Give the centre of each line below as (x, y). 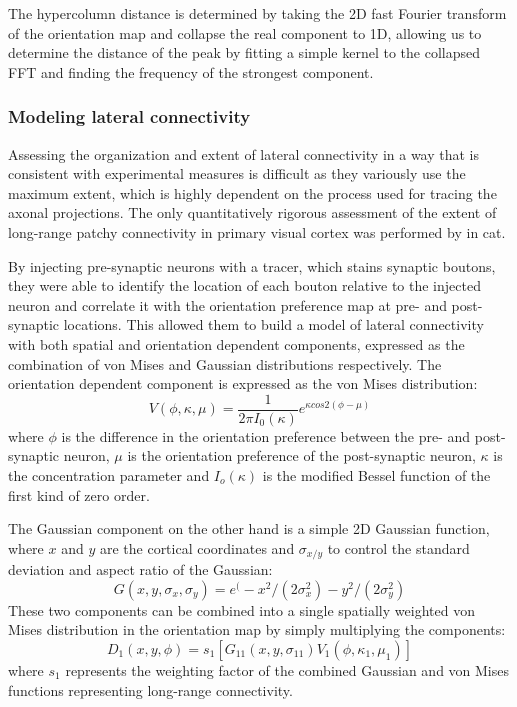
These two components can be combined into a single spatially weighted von (241, 609)
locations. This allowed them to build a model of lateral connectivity (273, 324)
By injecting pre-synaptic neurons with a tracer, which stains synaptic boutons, (252, 265)
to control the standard (398, 547)
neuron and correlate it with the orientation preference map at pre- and (227, 304)
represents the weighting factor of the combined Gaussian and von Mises (287, 669)
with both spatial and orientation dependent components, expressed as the (236, 343)
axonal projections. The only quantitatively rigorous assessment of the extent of (252, 212)
